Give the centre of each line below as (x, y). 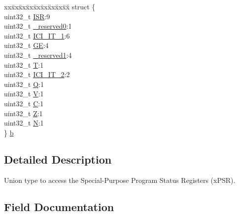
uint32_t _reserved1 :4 (38, 55)
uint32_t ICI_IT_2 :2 (37, 74)
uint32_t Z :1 (23, 113)
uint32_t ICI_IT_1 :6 (37, 35)
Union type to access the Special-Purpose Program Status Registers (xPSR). (120, 180)
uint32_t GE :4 (26, 45)
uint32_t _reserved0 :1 (38, 26)
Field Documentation (59, 206)
